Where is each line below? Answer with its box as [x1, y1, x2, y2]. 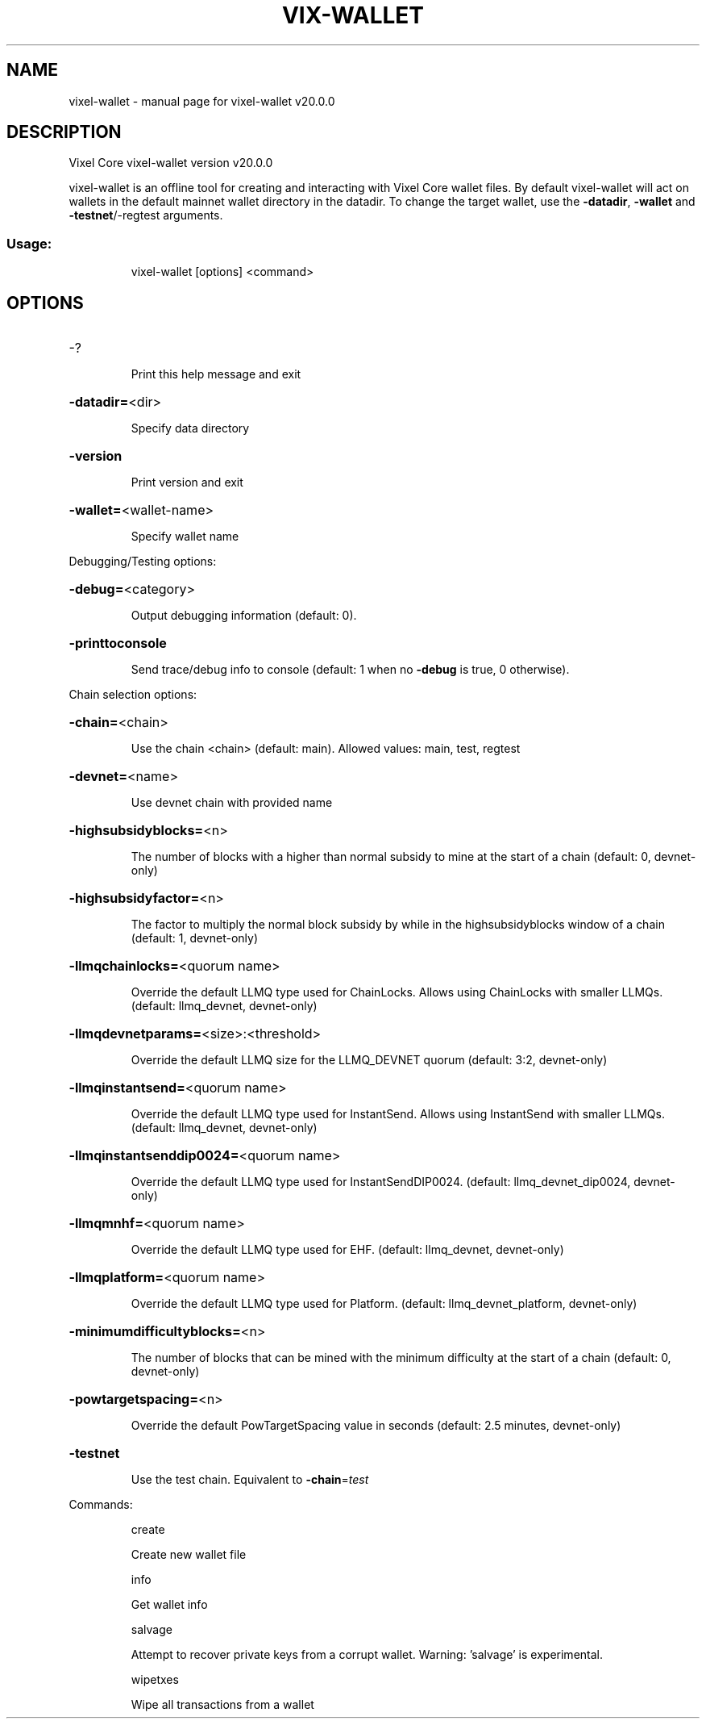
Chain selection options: [69, 687, 197, 702]
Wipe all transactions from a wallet [131, 1698, 314, 1712]
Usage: [6, 235, 52, 252]
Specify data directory [131, 421, 250, 436]
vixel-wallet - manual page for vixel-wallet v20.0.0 [69, 94, 335, 108]
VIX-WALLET [281, 2, 425, 29]
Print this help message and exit [131, 367, 301, 382]
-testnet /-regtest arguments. [69, 208, 223, 223]
